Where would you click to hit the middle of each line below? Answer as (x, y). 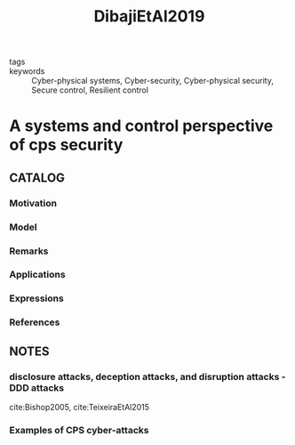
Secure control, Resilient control (90, 90)
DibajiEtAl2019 (149, 16)
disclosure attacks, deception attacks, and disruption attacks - (147, 376)
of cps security (66, 145)
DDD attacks (37, 387)
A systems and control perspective (141, 126)
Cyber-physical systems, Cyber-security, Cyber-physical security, (152, 81)
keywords (27, 71)
